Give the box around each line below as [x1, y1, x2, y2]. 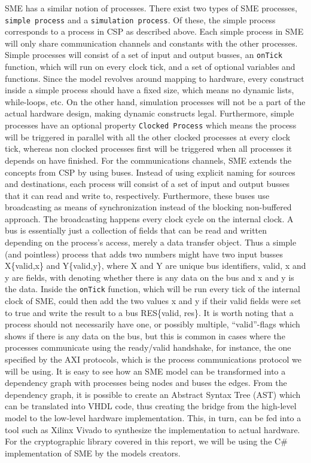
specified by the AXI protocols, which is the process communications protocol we [5, 353, 301, 366]
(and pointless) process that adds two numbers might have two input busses [5, 247, 283, 260]
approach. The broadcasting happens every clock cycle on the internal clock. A [5, 212, 294, 225]
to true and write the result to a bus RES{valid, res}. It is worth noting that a [5, 306, 294, 318]
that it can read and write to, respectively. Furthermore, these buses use [5, 189, 270, 201]
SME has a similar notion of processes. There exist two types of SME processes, [5, 2, 297, 14]
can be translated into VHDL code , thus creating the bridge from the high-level [5, 400, 297, 412]
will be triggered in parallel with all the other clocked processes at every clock [5, 130, 291, 143]
